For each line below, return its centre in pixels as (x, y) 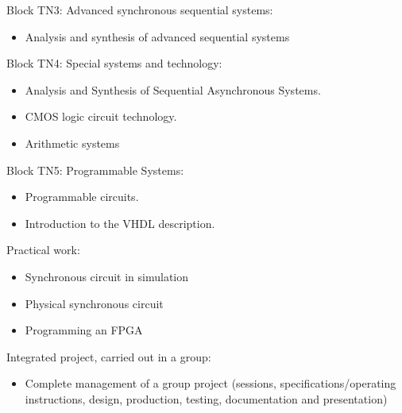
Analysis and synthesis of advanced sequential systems (157, 36)
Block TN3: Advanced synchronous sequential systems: (140, 10)
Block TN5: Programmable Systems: (95, 170)
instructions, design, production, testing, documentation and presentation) (206, 398)
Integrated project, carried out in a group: (109, 356)
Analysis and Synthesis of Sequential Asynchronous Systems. (173, 89)
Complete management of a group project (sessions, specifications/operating (211, 383)
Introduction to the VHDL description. (120, 223)
